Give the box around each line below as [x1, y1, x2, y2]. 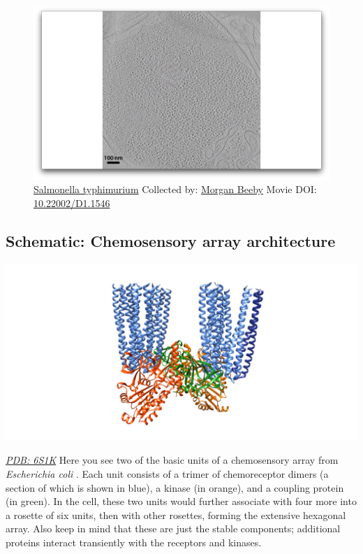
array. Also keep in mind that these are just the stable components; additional [6, 521, 341, 536]
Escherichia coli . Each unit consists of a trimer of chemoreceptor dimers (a [6, 466, 329, 481]
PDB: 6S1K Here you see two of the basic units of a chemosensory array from [6, 453, 339, 467]
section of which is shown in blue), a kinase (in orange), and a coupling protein [6, 480, 344, 495]
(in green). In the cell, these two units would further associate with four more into [6, 494, 357, 509]
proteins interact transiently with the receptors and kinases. [6, 534, 262, 549]
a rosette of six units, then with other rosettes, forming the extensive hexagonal [6, 507, 346, 522]
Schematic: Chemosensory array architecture [6, 229, 336, 251]
